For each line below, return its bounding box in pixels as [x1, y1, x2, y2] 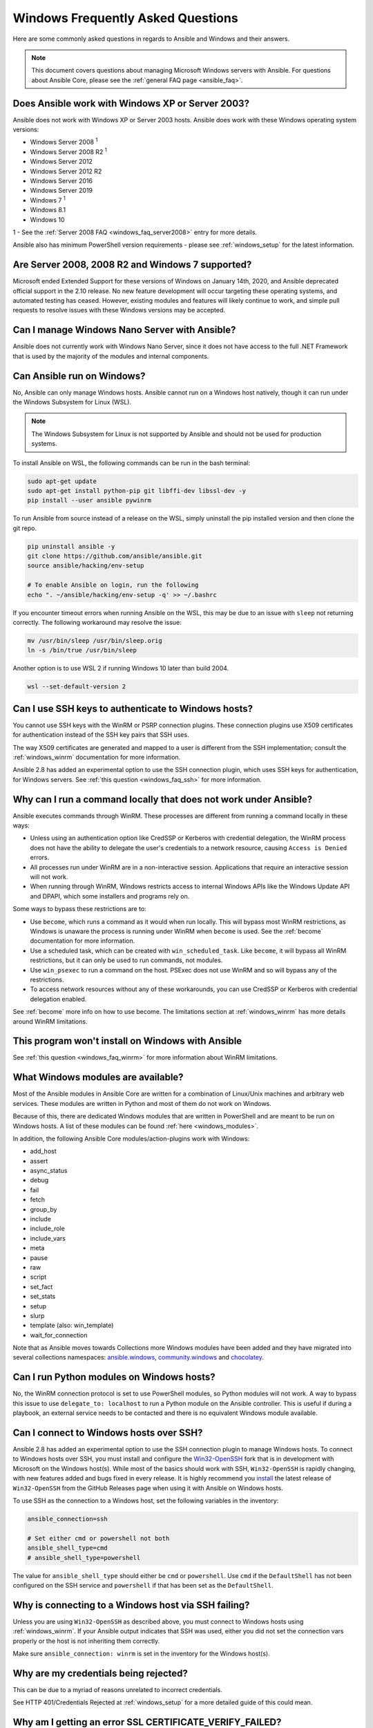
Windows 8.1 [30, 206, 66, 214]
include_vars [30, 1234, 66, 1242]
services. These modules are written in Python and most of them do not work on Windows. [12, 1099, 272, 1107]
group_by [30, 1205, 57, 1213]
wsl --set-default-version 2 [27, 683, 126, 691]
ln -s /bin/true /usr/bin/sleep [27, 646, 137, 655]
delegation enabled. [30, 995, 87, 1003]
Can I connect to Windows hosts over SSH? [12, 1427, 203, 1438]
